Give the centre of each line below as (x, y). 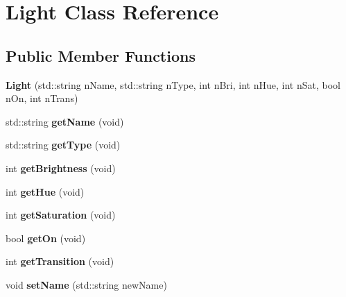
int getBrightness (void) (61, 168)
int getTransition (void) (60, 261)
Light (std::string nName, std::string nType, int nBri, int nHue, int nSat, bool (173, 84)
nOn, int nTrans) (42, 98)
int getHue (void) (45, 191)
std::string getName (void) (65, 121)
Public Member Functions (101, 55)
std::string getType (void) (63, 145)
